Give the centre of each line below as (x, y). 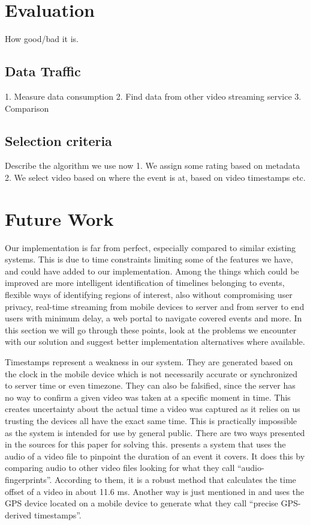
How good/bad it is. (42, 39)
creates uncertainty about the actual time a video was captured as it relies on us (153, 409)
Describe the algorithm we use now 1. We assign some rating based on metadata (153, 165)
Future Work (59, 218)
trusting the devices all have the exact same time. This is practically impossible (151, 420)
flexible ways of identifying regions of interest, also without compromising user (149, 294)
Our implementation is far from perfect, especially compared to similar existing (151, 247)
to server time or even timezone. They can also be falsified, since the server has (150, 385)
